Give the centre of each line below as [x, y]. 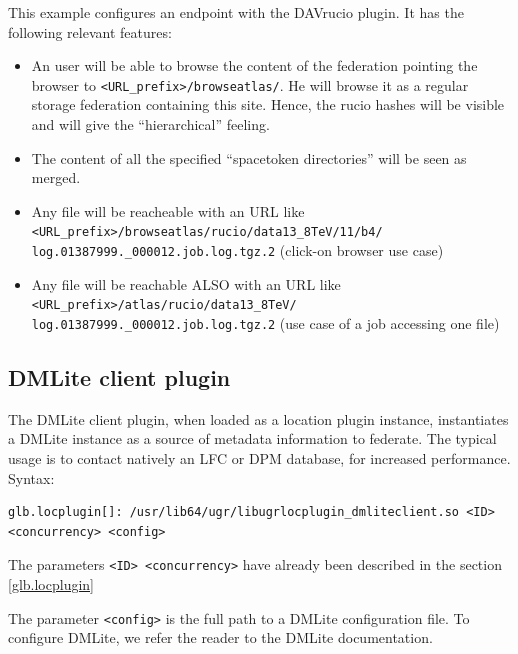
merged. [56, 177]
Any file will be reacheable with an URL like [168, 210]
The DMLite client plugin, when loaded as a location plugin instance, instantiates [258, 418]
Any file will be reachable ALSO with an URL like [186, 283]
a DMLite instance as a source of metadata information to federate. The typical [252, 438]
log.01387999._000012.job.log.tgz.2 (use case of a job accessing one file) [265, 322]
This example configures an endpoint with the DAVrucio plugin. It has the [236, 12]
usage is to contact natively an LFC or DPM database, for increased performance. [259, 458]
